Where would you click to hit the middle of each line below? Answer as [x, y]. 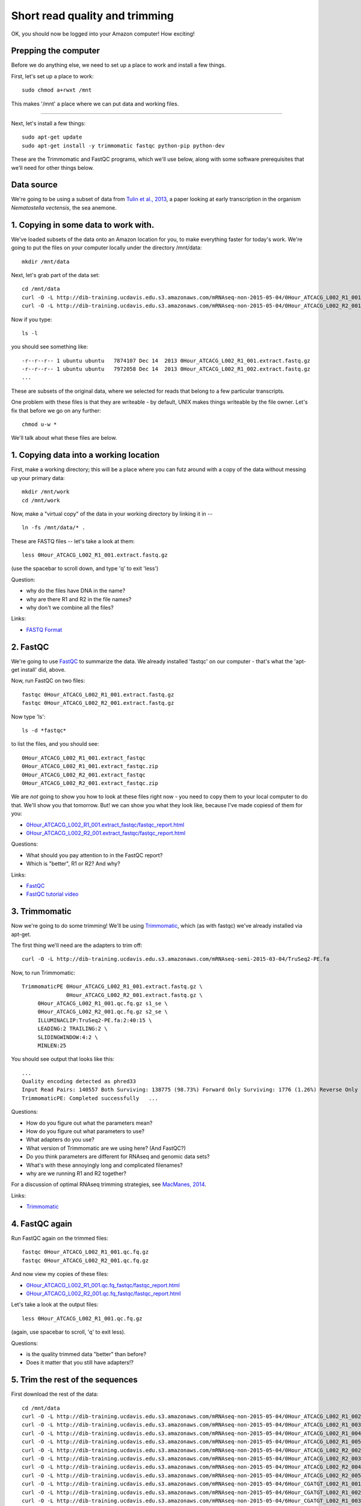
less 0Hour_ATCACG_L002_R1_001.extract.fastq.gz [95, 555]
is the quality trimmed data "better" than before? [86, 1354]
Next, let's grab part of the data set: [55, 275]
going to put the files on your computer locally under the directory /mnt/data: [106, 248]
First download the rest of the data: [55, 1394]
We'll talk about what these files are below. [64, 438]
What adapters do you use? [60, 1140]
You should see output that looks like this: [63, 1059]
